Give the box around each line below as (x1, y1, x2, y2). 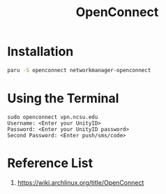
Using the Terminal (7, 90, 119, 106)
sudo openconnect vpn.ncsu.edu (7, 113, 98, 120)
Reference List (7, 155, 93, 171)
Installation (7, 43, 74, 60)
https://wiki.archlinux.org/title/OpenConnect (17, 178, 144, 186)
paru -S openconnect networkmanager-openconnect (7, 67, 151, 74)
